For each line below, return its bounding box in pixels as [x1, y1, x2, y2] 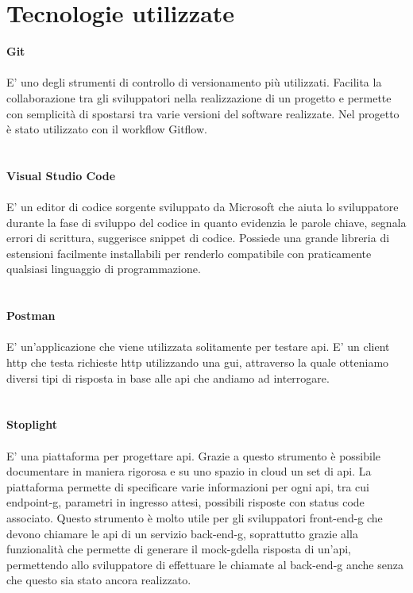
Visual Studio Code [6, 167, 116, 183]
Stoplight [6, 416, 57, 433]
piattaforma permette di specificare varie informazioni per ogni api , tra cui [6, 478, 369, 495]
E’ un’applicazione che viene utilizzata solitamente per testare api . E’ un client [6, 338, 390, 355]
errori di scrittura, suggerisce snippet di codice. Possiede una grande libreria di [6, 229, 390, 246]
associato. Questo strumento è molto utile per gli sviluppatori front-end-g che [6, 509, 383, 526]
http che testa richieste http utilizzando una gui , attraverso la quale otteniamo [6, 354, 389, 370]
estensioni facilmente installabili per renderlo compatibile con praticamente [6, 245, 372, 261]
